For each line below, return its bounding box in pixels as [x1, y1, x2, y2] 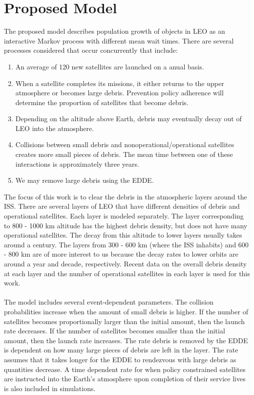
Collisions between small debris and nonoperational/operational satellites [15, 139, 234, 150]
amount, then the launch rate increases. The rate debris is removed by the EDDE [4, 335, 248, 345]
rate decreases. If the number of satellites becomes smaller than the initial [4, 326, 225, 336]
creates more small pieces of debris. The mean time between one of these [15, 149, 233, 159]
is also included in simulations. [4, 383, 96, 393]
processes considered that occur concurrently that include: [4, 45, 178, 55]
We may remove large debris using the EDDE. [15, 175, 154, 185]
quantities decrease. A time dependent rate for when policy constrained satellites [4, 364, 246, 374]
